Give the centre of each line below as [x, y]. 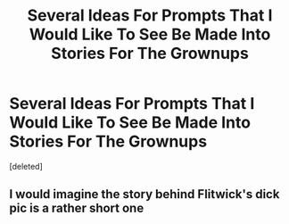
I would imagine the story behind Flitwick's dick [144, 194]
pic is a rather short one [77, 208]
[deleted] [26, 166]
